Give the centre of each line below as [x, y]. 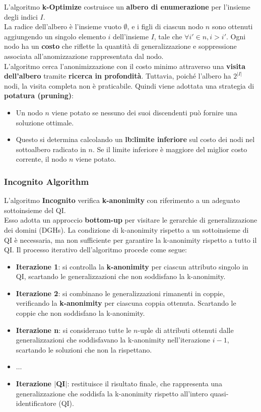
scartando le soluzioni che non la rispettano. [84, 349]
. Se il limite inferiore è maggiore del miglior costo [170, 149]
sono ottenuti [232, 26]
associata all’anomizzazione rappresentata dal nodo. [84, 56]
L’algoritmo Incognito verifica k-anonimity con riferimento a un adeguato [122, 200]
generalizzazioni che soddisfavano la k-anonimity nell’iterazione [113, 340]
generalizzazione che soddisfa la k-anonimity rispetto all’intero [112, 393]
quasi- [219, 393]
